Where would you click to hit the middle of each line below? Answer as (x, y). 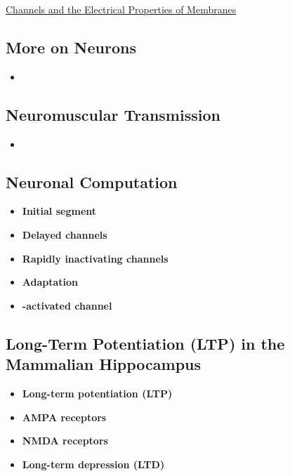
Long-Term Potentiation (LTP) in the (145, 343)
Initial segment (59, 211)
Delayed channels (65, 234)
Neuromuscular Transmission (113, 114)
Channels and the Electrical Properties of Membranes (121, 9)
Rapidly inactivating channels (95, 258)
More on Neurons (71, 47)
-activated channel (67, 305)
